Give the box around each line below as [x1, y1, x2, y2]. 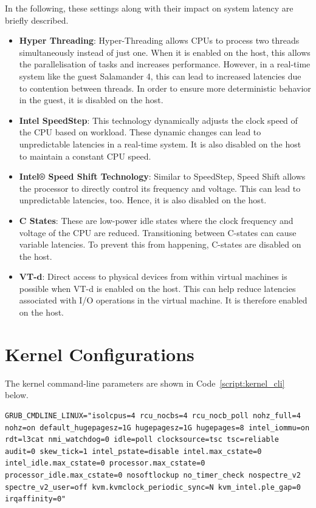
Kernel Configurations [5, 341, 194, 366]
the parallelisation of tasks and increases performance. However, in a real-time [19, 58, 311, 70]
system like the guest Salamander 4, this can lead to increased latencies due [19, 69, 301, 82]
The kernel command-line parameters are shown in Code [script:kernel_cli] [5, 376, 285, 389]
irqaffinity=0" [5, 495, 66, 504]
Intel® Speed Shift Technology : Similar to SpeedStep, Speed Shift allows [19, 170, 306, 183]
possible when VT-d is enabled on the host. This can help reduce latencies [19, 282, 296, 294]
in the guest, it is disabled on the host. [19, 93, 163, 106]
